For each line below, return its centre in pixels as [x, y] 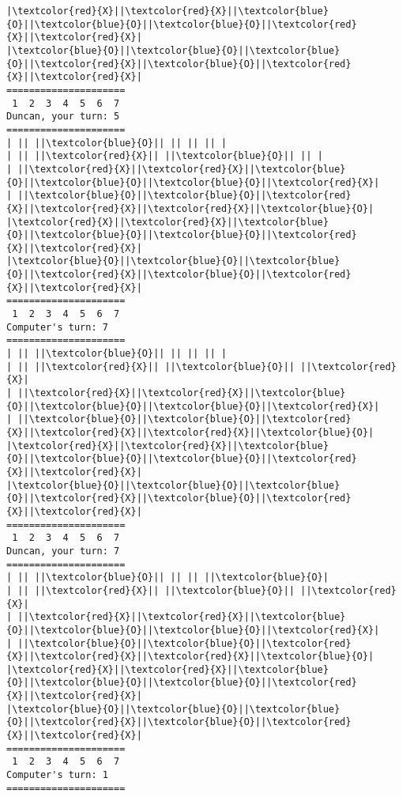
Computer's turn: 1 [57, 775]
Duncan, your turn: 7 [63, 551]
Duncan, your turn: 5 [63, 117]
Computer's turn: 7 [57, 327]
